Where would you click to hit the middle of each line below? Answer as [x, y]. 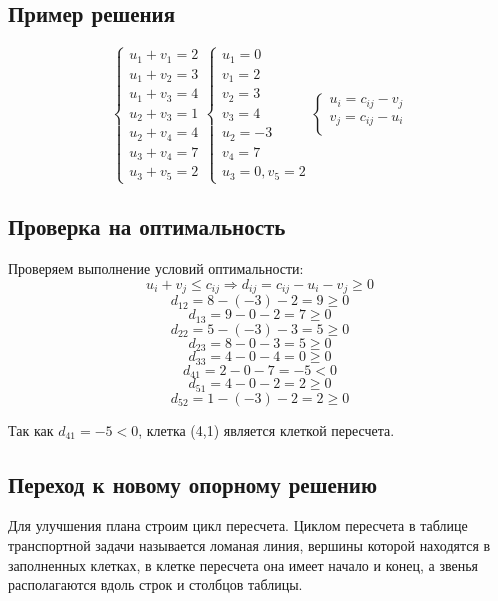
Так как [31, 429]
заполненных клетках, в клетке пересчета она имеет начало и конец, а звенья [243, 564]
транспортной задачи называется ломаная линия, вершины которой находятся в [249, 545]
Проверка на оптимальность [147, 226]
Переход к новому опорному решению [192, 483]
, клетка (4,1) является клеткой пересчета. [266, 429]
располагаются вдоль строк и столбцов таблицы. [155, 584]
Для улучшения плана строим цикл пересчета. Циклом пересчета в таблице [238, 525]
